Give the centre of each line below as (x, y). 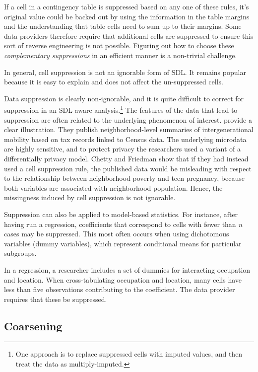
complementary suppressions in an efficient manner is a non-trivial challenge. (121, 55)
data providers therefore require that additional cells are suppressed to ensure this (129, 36)
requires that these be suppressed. (56, 299)
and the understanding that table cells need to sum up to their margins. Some (123, 26)
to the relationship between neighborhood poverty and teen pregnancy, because (124, 178)
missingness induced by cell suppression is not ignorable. (90, 197)
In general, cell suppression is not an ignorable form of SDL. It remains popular (125, 72)
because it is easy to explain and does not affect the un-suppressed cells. (114, 82)
